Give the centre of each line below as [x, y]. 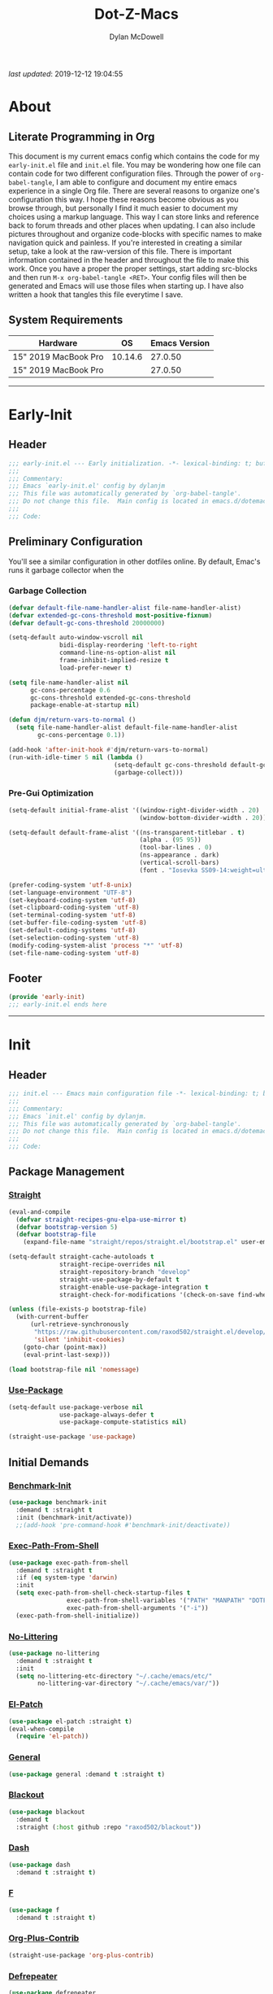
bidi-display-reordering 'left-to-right [129, 645]
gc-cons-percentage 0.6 [70, 690]
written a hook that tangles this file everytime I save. [96, 295]
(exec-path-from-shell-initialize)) [78, 1616]
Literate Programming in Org [82, 136]
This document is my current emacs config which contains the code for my [134, 156]
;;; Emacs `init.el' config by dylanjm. [78, 1116]
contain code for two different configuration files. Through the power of [128, 173]
